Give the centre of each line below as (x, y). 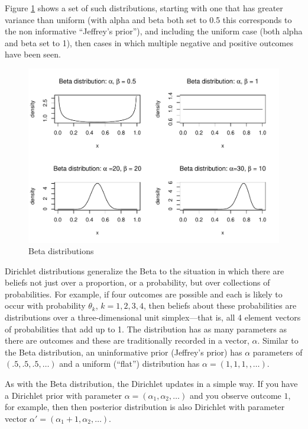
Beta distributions (61, 251)
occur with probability (45, 305)
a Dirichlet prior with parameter (63, 395)
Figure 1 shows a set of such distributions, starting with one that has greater (144, 8)
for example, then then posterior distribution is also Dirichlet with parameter (145, 407)
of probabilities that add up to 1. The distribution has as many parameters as (146, 329)
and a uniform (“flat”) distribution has (129, 364)
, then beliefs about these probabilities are (220, 305)
